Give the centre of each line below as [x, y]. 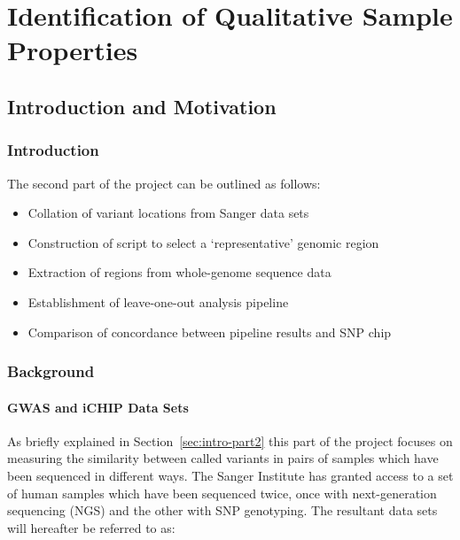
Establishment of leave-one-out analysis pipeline [158, 301]
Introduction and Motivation [142, 106]
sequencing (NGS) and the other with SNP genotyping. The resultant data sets [222, 510]
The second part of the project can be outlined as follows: [164, 183]
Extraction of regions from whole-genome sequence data [179, 272]
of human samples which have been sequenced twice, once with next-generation [222, 493]
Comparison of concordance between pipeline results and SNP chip [210, 332]
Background [51, 371]
